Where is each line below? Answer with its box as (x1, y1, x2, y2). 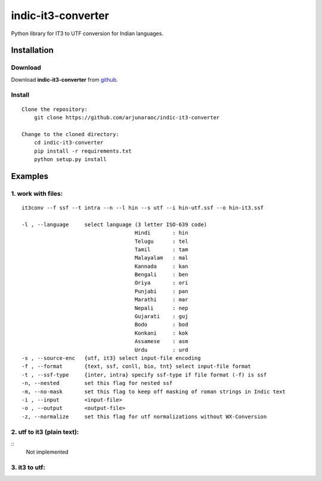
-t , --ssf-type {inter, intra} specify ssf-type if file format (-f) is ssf (21, 371, 267, 378)
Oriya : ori (134, 279, 188, 286)
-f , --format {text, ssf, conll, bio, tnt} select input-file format (21, 363, 252, 370)
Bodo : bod (134, 321, 188, 328)
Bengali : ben (134, 272, 188, 278)
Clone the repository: (21, 106, 88, 113)
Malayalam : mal (134, 254, 188, 261)
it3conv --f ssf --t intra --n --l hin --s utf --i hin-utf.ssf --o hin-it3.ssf (21, 204, 264, 211)
